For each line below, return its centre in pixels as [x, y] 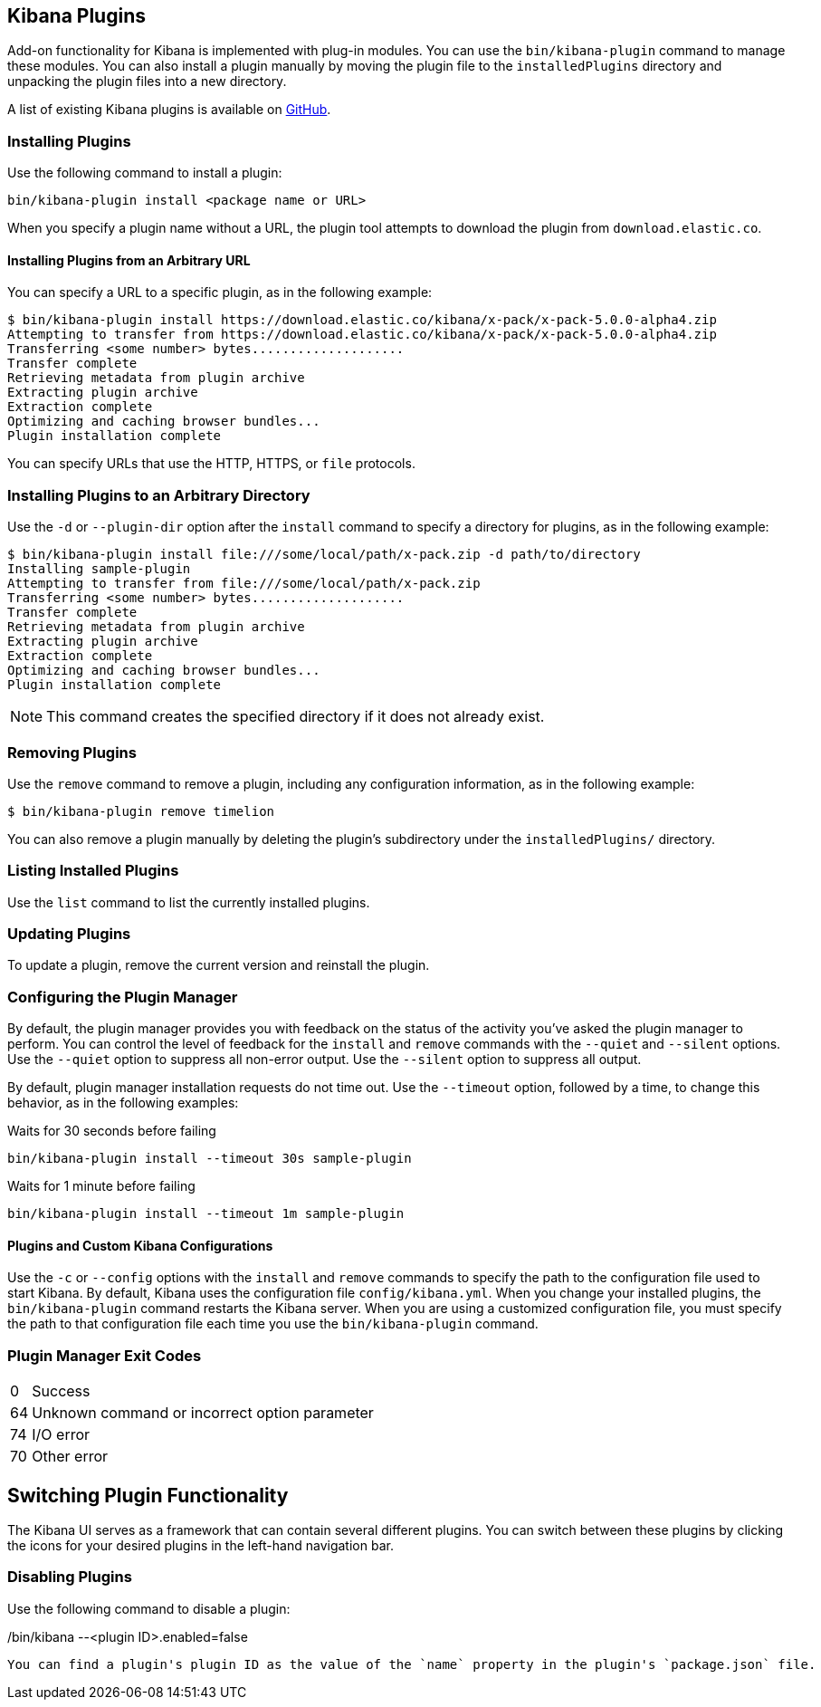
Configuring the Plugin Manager [123, 997]
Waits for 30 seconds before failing [112, 1131]
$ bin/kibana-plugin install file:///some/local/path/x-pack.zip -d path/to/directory [324, 555]
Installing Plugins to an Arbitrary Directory [159, 495]
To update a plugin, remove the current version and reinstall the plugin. [219, 965]
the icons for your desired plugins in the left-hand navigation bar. [200, 1545]
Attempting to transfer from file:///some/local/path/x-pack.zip [244, 584]
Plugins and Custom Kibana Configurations [140, 1245]
